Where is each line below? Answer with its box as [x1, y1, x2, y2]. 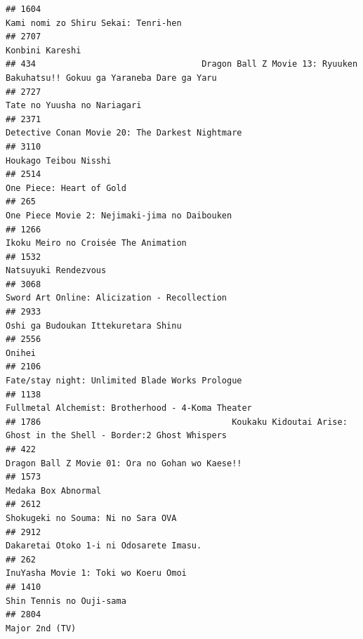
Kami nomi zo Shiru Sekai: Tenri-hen [6, 18, 182, 28]
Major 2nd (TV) [6, 623, 77, 633]
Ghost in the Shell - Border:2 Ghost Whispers [6, 430, 227, 441]
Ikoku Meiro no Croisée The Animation [6, 238, 187, 249]
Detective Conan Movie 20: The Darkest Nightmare [6, 128, 242, 138]
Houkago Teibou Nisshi [6, 155, 112, 166]
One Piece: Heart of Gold [6, 183, 126, 193]
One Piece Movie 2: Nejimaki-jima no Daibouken [6, 210, 232, 220]
